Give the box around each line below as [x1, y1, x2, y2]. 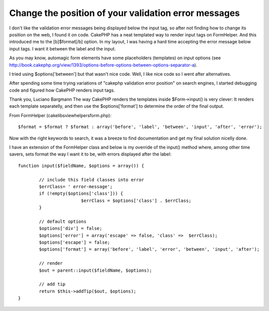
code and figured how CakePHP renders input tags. [9, 87, 115, 93]
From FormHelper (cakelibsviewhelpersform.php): [9, 112, 112, 118]
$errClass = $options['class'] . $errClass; [81, 197, 192, 203]
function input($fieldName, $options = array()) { [18, 162, 144, 168]
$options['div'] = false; [39, 226, 102, 231]
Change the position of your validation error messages [9, 7, 240, 18]
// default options [39, 218, 87, 224]
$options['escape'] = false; [39, 240, 111, 245]
